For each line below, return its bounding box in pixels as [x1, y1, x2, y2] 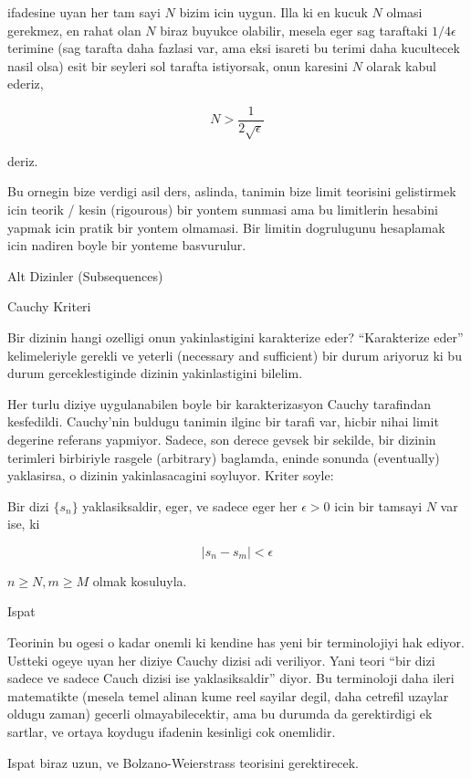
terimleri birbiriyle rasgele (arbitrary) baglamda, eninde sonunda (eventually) [7, 447, 440, 467]
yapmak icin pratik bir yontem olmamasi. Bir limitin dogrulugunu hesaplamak [7, 217, 445, 237]
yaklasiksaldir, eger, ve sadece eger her [82, 496, 298, 515]
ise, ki [7, 514, 40, 533]
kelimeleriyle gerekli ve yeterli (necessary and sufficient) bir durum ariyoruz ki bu [7, 345, 462, 364]
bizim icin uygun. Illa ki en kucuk [179, 3, 368, 21]
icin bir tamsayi [334, 496, 423, 515]
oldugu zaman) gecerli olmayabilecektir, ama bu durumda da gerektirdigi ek [7, 704, 433, 723]
